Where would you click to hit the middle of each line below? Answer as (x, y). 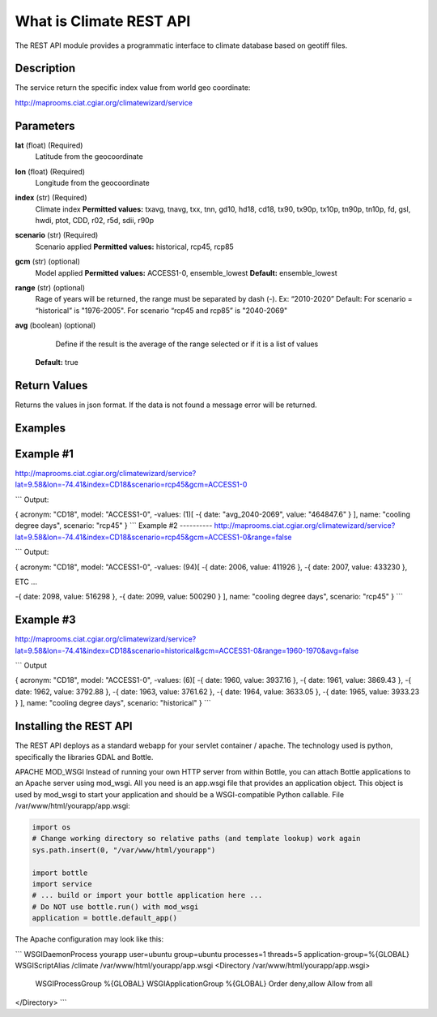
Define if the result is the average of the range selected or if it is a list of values (187, 344)
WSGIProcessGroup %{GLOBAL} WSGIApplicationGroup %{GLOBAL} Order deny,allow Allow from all (204, 984)
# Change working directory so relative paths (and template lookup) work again (196, 839)
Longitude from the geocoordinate (92, 182)
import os (51, 828)
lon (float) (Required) (50, 171)
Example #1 (45, 454)
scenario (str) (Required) (57, 235)
